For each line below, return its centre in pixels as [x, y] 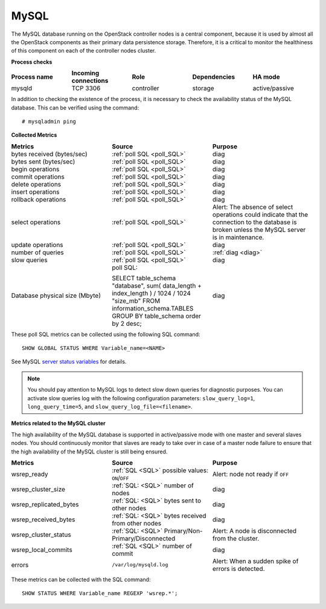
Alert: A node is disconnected [254, 531]
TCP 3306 [86, 88]
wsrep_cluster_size [38, 489]
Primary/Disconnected [144, 538]
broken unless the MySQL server [259, 229]
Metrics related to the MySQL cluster [58, 423]
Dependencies [214, 77]
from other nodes [137, 523]
